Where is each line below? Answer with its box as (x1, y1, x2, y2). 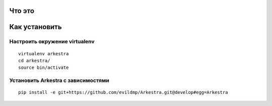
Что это (9, 7, 35, 15)
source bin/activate (18, 65, 69, 70)
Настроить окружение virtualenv (9, 38, 95, 45)
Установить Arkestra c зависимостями (9, 77, 109, 84)
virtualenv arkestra (18, 51, 69, 56)
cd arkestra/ (18, 58, 50, 63)
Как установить (9, 23, 62, 31)
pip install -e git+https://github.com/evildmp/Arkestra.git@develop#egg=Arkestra (18, 89, 228, 95)
